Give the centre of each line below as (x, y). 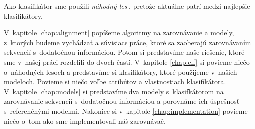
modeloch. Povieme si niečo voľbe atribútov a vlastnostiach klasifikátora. (115, 81)
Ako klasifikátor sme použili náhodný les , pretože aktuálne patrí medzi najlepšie (127, 6)
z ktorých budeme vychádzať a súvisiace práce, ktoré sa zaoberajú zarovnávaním (127, 42)
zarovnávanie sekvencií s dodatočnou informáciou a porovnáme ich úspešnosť (122, 101)
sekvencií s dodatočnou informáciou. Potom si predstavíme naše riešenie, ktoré (124, 52)
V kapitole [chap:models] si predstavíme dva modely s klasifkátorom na (114, 91)
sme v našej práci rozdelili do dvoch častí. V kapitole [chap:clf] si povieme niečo (127, 62)
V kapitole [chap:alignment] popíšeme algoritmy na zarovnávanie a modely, (119, 33)
